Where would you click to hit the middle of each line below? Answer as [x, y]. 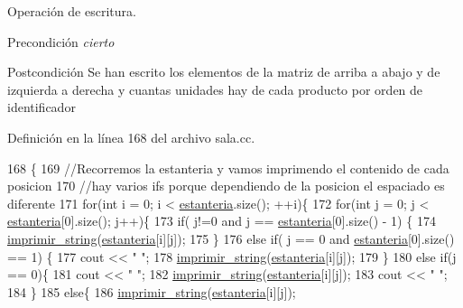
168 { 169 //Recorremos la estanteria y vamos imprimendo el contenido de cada [228, 168]
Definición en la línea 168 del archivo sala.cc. [131, 137]
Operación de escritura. [72, 11]
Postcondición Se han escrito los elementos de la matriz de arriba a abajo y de [224, 72]
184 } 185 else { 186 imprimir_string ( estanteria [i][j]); [152, 291]
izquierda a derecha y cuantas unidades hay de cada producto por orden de [215, 89]
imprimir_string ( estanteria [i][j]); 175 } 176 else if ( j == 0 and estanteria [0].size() [231, 238]
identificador [42, 107]
